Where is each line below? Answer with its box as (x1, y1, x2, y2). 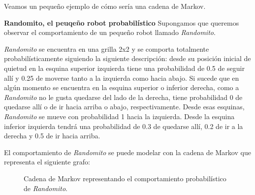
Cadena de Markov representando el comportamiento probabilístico (24, 173, 226, 183)
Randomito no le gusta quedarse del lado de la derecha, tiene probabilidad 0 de (4, 92, 243, 102)
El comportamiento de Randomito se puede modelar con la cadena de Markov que (4, 147, 251, 157)
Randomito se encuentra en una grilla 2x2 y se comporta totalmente (4, 43, 209, 54)
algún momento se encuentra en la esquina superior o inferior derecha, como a (4, 82, 239, 93)
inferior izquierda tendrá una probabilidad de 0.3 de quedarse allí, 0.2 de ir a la (4, 121, 243, 131)
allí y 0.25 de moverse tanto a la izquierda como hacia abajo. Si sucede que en (4, 72, 239, 83)
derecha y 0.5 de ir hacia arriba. (4, 130, 100, 141)
